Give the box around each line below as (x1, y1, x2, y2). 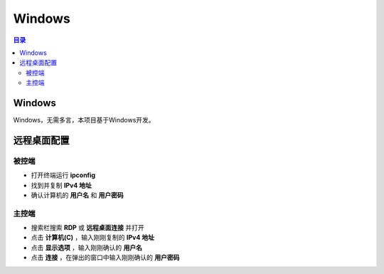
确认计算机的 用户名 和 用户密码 (31, 191, 124, 199)
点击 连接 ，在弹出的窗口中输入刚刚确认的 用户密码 (31, 253, 180, 262)
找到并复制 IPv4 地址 (31, 181, 92, 189)
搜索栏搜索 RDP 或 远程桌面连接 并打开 (31, 223, 145, 232)
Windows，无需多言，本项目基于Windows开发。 (13, 116, 156, 125)
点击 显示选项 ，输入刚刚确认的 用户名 (31, 243, 142, 252)
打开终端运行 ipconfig (31, 171, 96, 179)
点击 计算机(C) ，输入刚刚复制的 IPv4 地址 (31, 233, 154, 242)
